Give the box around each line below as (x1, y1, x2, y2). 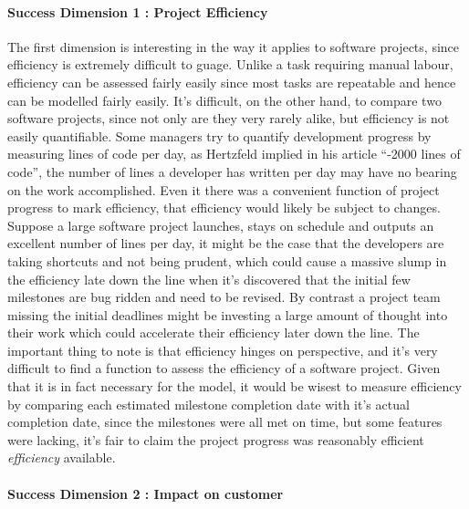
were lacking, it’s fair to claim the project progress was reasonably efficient (7, 430, 424, 449)
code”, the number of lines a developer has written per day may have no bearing (7, 161, 457, 181)
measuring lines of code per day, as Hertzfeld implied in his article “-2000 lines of (7, 144, 461, 163)
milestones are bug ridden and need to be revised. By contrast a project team (7, 287, 441, 306)
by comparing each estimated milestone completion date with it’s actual (7, 394, 410, 413)
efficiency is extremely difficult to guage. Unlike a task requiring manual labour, (7, 55, 453, 74)
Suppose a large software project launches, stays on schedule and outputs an (7, 215, 434, 234)
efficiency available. (7, 448, 116, 467)
